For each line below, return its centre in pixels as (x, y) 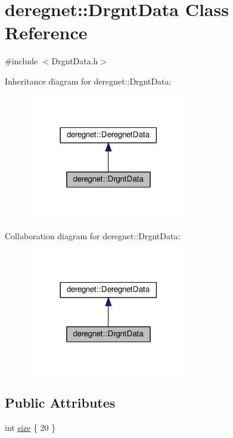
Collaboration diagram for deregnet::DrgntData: (93, 235)
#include (21, 61)
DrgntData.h (75, 61)
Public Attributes (60, 403)
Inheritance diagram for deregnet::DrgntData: (88, 81)
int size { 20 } (30, 428)
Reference (46, 32)
